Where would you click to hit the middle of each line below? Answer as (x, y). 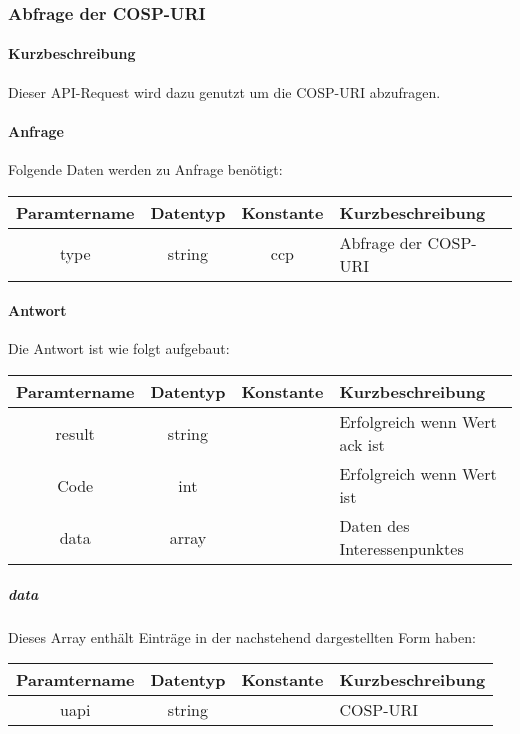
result (75, 433)
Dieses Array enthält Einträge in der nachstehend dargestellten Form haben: (242, 636)
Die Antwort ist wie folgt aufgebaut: (119, 348)
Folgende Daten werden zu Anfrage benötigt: (145, 169)
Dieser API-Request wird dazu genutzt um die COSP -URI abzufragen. (224, 91)
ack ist (362, 445)
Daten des (374, 526)
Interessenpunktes (401, 549)
